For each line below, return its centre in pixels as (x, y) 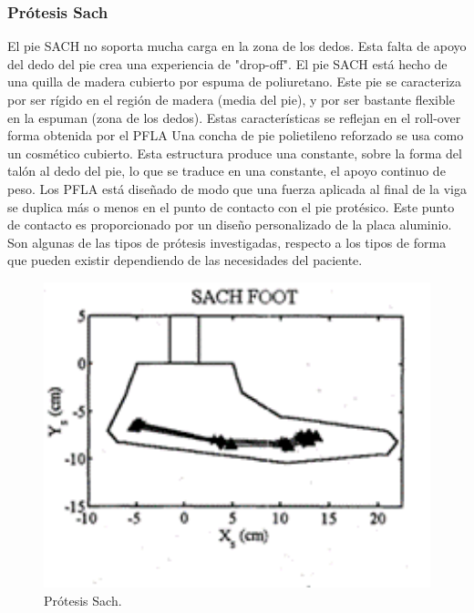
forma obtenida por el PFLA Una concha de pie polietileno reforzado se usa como (236, 135)
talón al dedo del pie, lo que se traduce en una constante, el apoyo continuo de (227, 171)
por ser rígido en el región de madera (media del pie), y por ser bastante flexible (231, 99)
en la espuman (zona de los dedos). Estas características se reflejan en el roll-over (234, 117)
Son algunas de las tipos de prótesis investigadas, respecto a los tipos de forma (227, 242)
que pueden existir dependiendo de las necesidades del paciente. (185, 260)
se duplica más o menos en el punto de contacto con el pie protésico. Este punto (231, 206)
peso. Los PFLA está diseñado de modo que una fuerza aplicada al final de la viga (237, 188)
